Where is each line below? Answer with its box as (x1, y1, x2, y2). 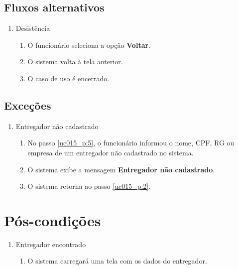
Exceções (4, 97, 51, 113)
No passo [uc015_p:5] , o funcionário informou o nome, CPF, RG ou (27, 137, 235, 148)
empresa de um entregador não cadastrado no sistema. (27, 147, 194, 157)
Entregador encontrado (15, 239, 86, 249)
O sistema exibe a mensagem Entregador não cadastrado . (27, 164, 215, 174)
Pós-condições (4, 210, 101, 230)
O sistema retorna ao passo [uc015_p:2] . (27, 181, 151, 191)
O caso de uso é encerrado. (27, 73, 110, 83)
